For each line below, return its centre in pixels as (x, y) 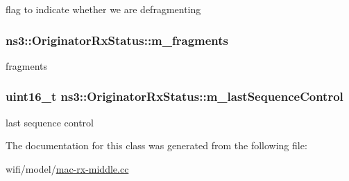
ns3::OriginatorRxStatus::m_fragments (117, 40)
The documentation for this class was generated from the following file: (156, 145)
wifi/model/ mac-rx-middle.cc (67, 168)
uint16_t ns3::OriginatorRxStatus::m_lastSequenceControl (174, 96)
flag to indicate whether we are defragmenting (103, 9)
